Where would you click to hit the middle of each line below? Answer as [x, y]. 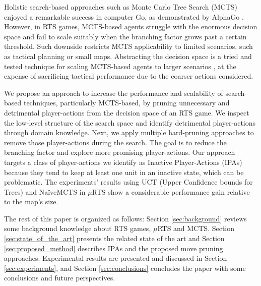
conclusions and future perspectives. [60, 278]
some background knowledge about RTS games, [78, 228]
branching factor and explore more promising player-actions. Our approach [120, 152]
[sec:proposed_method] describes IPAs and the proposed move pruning [114, 248]
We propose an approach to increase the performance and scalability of [114, 93]
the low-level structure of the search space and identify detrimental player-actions [130, 122]
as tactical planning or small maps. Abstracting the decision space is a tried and [128, 56]
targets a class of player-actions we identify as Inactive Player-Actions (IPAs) [123, 162]
